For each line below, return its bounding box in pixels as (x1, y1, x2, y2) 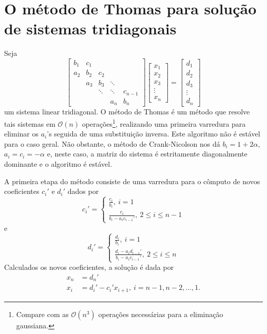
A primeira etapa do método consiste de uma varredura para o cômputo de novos (4, 175, 260, 186)
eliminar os (4, 128, 39, 139)
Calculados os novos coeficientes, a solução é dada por (4, 262, 174, 272)
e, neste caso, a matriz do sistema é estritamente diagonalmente (47, 148, 247, 159)
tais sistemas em (4, 118, 55, 129)
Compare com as (16, 308, 69, 319)
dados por (67, 186, 99, 197)
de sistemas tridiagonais (4, 18, 177, 39)
